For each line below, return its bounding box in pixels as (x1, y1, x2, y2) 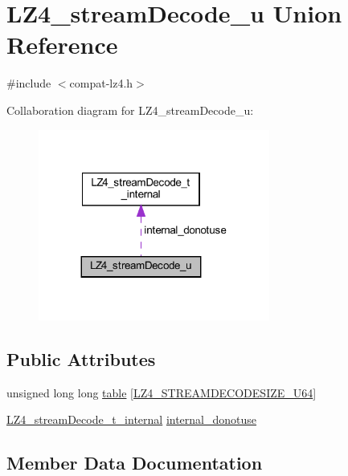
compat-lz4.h (69, 75, 133, 92)
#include (6, 75, 51, 92)
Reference (6, 28, 118, 61)
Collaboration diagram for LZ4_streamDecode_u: (6, 101, 254, 118)
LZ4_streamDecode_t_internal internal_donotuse (6, 411, 257, 428)
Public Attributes (6, 346, 156, 371)
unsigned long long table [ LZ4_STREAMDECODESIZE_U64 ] (6, 384, 317, 401)
